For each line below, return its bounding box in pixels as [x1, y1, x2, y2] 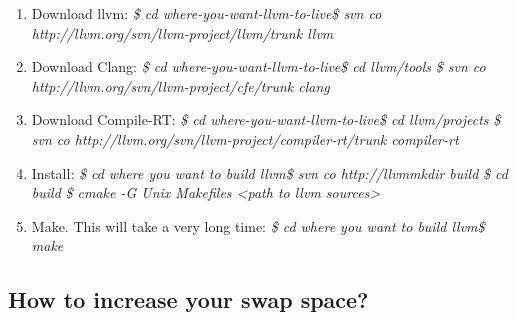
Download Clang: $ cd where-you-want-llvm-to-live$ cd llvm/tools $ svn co [31, 56, 486, 77]
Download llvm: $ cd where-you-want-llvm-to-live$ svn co [31, 3, 382, 23]
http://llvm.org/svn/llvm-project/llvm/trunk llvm [31, 22, 334, 43]
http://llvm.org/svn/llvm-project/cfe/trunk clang [31, 75, 330, 96]
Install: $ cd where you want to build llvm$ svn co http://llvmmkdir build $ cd [31, 162, 508, 183]
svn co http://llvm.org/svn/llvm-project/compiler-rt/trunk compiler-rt [31, 128, 459, 149]
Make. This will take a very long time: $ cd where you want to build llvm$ [31, 215, 485, 236]
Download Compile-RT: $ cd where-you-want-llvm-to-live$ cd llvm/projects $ [31, 109, 501, 130]
